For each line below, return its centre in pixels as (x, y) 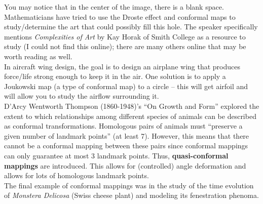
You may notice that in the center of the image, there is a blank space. (114, 7)
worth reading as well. (38, 56)
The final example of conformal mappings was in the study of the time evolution (129, 185)
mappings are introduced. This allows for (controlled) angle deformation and (125, 165)
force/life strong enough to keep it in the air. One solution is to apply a (115, 76)
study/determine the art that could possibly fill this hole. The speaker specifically (131, 27)
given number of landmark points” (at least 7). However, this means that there (127, 135)
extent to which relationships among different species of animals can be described (130, 116)
